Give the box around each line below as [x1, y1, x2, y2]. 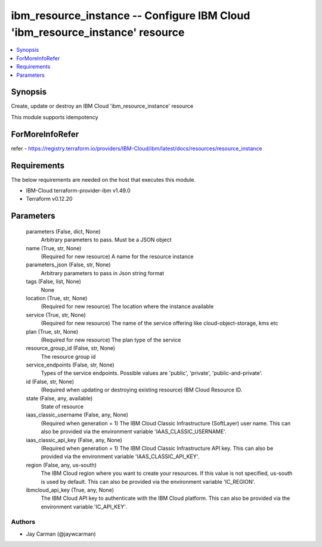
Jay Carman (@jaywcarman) [26, 530, 97, 537]
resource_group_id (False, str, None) [26, 344, 116, 352]
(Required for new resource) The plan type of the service [41, 336, 181, 343]
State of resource [41, 403, 84, 411]
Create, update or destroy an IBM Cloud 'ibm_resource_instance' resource [11, 102, 194, 110]
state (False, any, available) [26, 394, 93, 402]
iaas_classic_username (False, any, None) [26, 411, 128, 418]
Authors [11, 518, 36, 526]
